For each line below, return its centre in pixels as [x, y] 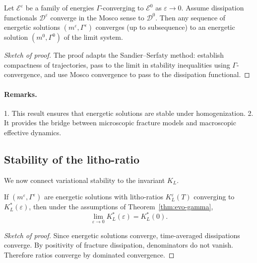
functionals [21, 17]
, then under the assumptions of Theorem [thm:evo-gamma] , [121, 207]
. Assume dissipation [213, 7]
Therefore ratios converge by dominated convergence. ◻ [89, 254]
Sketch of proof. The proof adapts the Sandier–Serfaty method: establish [114, 55]
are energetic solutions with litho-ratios [104, 197]
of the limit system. [93, 37]
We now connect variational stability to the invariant [85, 180]
